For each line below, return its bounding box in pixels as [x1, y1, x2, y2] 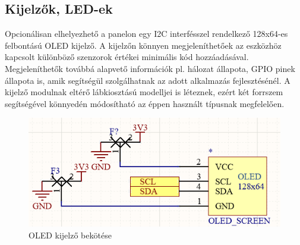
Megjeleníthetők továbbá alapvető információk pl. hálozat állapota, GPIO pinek [5, 62, 295, 74]
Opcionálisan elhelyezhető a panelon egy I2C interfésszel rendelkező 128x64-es [5, 27, 288, 40]
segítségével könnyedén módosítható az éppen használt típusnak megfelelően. [5, 97, 285, 109]
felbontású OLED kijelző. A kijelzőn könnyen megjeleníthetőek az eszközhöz [5, 39, 282, 51]
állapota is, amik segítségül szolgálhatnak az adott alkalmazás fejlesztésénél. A [5, 74, 290, 86]
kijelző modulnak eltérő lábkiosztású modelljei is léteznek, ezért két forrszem [5, 86, 283, 98]
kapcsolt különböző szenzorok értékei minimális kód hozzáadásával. [5, 51, 249, 63]
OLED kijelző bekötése [29, 228, 112, 241]
